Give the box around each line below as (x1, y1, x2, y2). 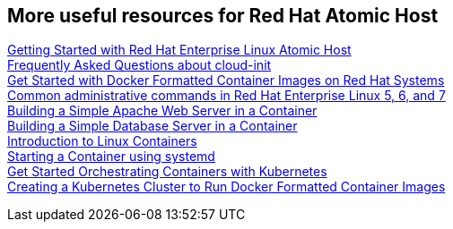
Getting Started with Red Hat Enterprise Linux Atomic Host (7, 42, 352, 58)
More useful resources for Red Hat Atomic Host (7, 4, 439, 27)
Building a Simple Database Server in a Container (7, 118, 298, 134)
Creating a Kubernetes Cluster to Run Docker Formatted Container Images (7, 179, 446, 195)
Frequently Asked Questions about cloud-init (7, 57, 272, 73)
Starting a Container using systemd (7, 148, 215, 165)
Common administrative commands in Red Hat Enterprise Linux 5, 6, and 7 (7, 88, 446, 104)
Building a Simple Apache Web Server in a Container (7, 103, 318, 119)
